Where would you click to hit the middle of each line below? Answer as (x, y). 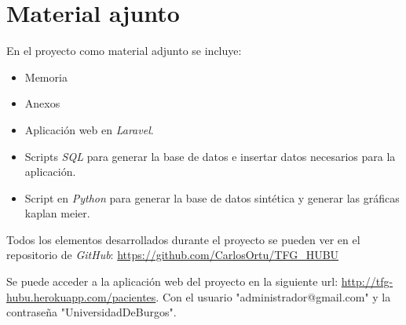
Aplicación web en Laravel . (89, 129)
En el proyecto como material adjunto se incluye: (124, 51)
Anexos (42, 103)
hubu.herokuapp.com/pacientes (81, 296)
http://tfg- (367, 281)
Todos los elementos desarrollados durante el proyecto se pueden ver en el (183, 239)
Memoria (46, 77)
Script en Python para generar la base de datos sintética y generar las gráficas (212, 197)
